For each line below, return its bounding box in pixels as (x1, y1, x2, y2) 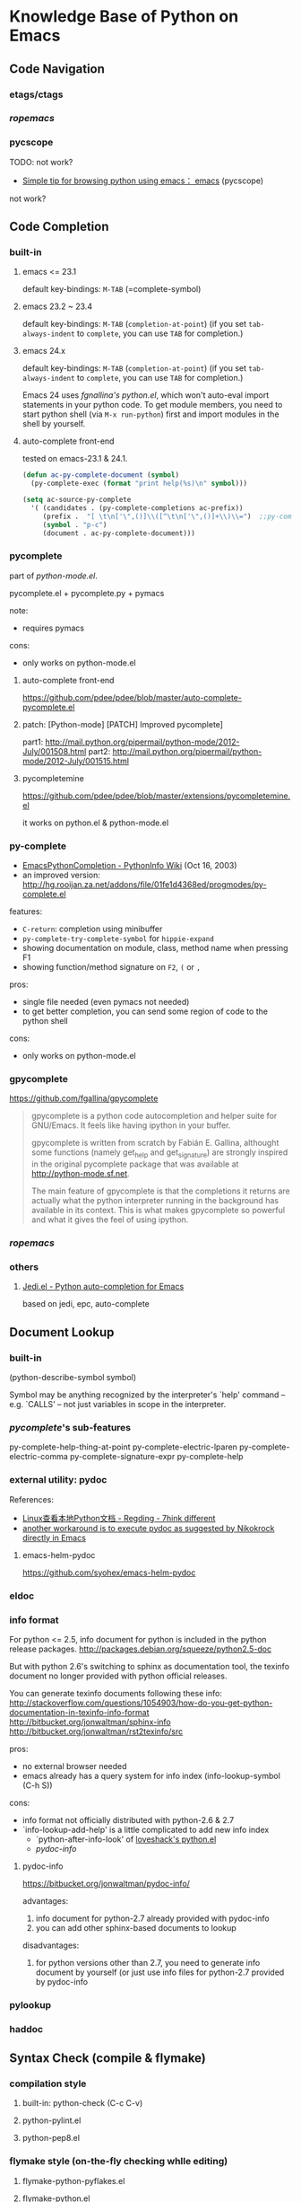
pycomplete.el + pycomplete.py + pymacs (9, 587, 165, 598)
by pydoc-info (35, 1976, 88, 1986)
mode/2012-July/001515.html (21, 755, 130, 766)
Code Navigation (9, 61, 106, 76)
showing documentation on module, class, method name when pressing (21, 943, 288, 954)
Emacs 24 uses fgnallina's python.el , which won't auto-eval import (21, 390, 270, 401)
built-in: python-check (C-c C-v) (21, 2098, 143, 2109)
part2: (88, 745, 111, 756)
